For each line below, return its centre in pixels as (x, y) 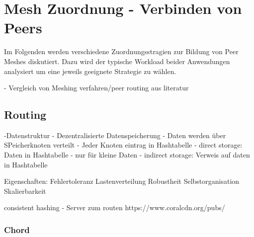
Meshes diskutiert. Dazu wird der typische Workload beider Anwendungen (117, 61)
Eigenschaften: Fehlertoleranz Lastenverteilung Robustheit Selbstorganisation (122, 181)
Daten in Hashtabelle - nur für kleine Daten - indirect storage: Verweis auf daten (127, 155)
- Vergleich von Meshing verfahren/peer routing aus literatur (96, 88)
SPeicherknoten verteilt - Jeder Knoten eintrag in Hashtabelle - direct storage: (123, 145)
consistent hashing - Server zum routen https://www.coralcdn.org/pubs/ (115, 207)
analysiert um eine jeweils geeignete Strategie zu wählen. (90, 71)
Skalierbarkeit (25, 191)
